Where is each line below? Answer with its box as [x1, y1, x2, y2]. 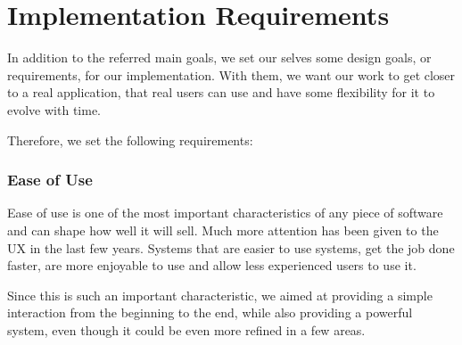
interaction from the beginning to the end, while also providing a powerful [7, 303, 413, 322]
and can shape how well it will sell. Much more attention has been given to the [7, 220, 439, 239]
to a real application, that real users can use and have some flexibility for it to [7, 83, 435, 102]
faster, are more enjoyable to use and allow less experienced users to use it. [7, 256, 417, 275]
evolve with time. [7, 100, 101, 119]
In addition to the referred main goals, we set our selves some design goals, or [7, 48, 432, 67]
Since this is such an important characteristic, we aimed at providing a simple [7, 285, 433, 304]
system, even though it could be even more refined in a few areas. [7, 320, 366, 339]
